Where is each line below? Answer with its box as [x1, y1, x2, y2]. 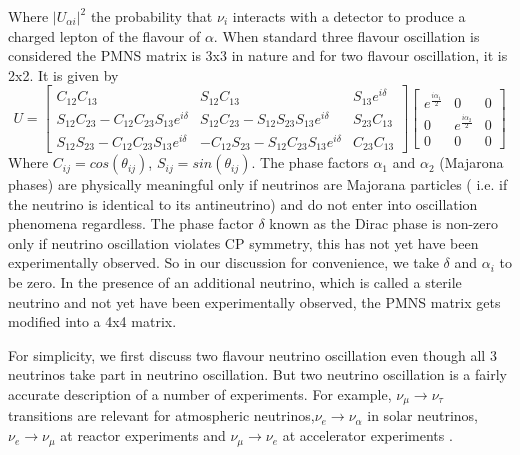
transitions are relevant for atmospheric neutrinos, [8, 405, 315, 426]
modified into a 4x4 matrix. [8, 311, 177, 332]
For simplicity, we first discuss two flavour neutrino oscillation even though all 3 [8, 344, 497, 365]
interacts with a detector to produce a [232, 6, 466, 26]
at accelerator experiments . [282, 425, 453, 446]
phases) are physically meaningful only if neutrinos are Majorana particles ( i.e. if [8, 174, 508, 195]
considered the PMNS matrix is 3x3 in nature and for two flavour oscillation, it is [8, 45, 508, 66]
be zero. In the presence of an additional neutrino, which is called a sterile [8, 272, 462, 293]
